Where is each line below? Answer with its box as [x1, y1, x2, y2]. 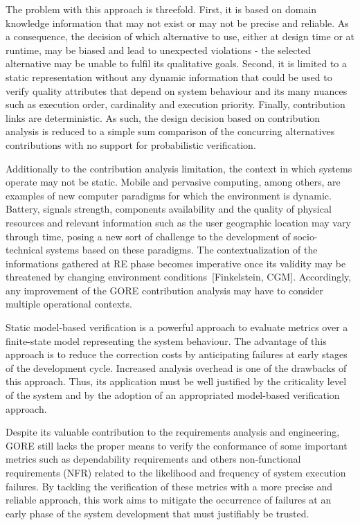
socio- [293, 229, 318, 243]
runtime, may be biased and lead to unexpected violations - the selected [6, 42, 311, 57]
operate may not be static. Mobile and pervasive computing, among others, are [6, 175, 341, 189]
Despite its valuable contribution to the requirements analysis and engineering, [6, 425, 340, 439]
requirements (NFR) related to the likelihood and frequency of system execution [6, 465, 346, 479]
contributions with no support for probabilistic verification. [6, 137, 256, 152]
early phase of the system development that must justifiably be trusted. [6, 506, 309, 520]
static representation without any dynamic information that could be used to [6, 69, 332, 84]
